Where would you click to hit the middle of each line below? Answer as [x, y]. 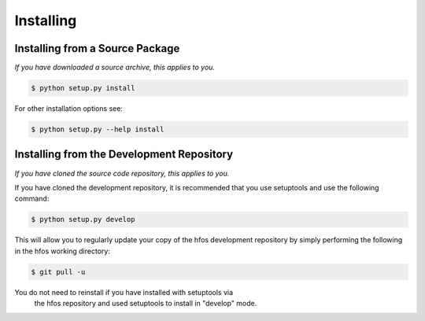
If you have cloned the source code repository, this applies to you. [122, 173]
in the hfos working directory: [62, 251]
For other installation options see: [69, 109]
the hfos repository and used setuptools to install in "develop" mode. [146, 304]
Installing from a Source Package [97, 48]
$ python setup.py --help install [98, 129]
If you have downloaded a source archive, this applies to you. [115, 68]
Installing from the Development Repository [124, 155]
